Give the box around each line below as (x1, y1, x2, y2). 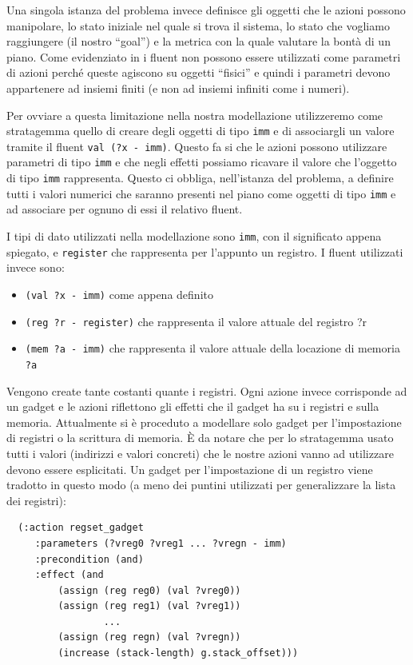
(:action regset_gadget (18, 522, 144, 534)
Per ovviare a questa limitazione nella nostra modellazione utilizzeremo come (6, 106, 383, 123)
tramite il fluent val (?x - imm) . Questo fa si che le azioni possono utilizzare (6, 137, 387, 154)
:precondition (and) (34, 553, 144, 565)
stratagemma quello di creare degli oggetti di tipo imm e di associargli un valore (6, 122, 395, 139)
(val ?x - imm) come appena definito (25, 285, 213, 302)
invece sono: (6, 259, 65, 276)
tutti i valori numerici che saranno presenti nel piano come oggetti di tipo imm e (6, 185, 396, 201)
